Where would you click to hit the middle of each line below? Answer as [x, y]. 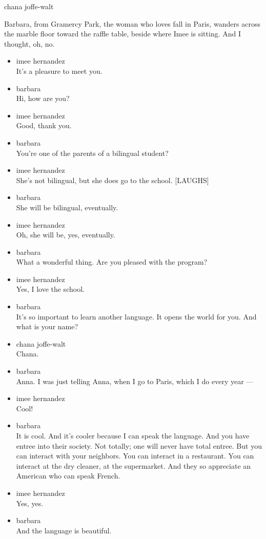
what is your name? [47, 326]
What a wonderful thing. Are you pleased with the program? [112, 262]
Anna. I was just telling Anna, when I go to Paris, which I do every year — [135, 381]
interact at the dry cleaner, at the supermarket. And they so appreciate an [134, 465]
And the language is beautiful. [64, 530]
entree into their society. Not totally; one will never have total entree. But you [139, 445]
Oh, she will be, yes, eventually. [66, 235]
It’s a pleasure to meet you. [59, 71]
